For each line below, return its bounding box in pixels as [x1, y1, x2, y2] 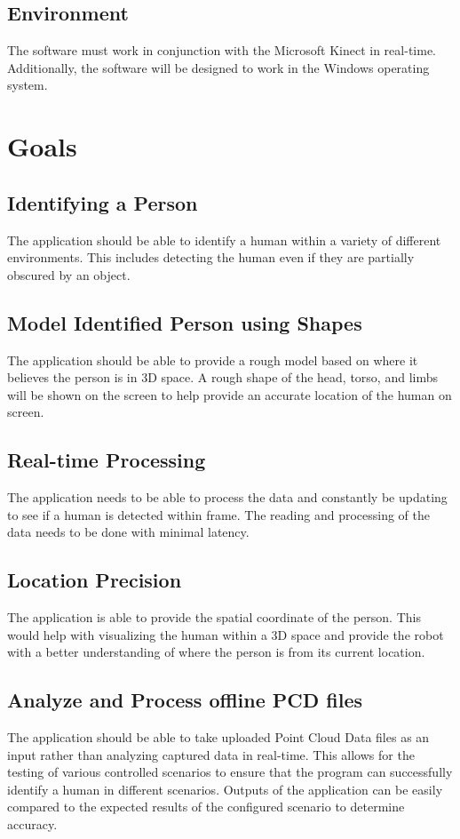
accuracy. [7, 815, 58, 834]
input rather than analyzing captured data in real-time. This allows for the [7, 745, 415, 763]
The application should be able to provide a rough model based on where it [7, 350, 418, 369]
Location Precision [7, 566, 182, 594]
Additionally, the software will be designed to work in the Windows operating [7, 58, 430, 76]
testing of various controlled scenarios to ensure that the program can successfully [7, 763, 453, 781]
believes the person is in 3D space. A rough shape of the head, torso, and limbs [7, 368, 439, 387]
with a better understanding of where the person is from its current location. [7, 643, 425, 661]
